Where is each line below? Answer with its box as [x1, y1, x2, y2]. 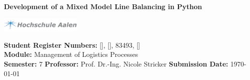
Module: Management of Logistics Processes [4, 49, 138, 59]
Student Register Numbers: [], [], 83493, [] [4, 40, 140, 50]
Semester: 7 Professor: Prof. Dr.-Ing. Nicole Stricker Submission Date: [4, 58, 228, 68]
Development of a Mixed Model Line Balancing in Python [4, 1, 202, 11]
